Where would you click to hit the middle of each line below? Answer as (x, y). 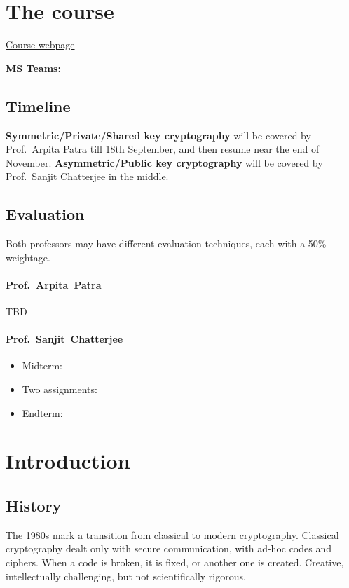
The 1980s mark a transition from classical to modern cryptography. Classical (172, 534)
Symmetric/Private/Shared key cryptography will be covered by (158, 135)
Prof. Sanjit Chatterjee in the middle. (87, 176)
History (34, 506)
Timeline (38, 105)
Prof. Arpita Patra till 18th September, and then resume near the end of (163, 149)
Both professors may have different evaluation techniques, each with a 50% (166, 244)
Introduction (68, 461)
